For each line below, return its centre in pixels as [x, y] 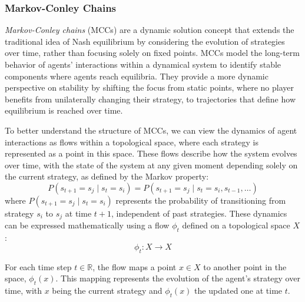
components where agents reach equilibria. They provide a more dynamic [137, 76]
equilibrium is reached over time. [64, 110]
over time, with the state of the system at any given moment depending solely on [151, 165]
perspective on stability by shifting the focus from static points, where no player [150, 87]
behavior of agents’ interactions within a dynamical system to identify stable [143, 64]
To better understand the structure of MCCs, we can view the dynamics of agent [151, 130]
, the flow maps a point [135, 266]
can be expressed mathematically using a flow [87, 225]
